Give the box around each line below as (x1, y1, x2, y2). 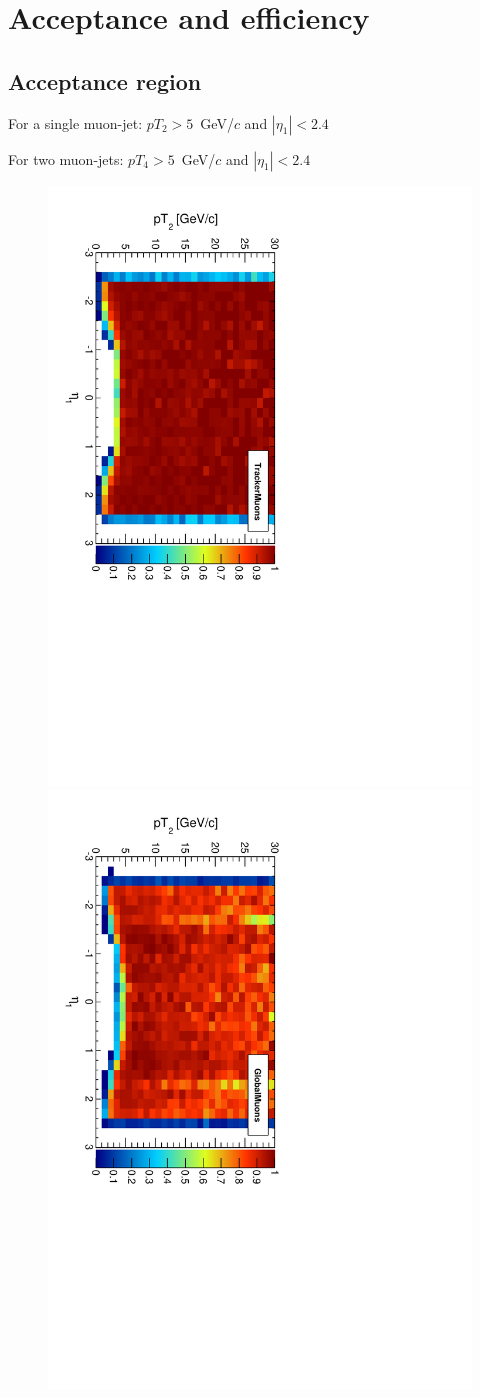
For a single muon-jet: (8, 112, 143, 133)
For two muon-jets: (8, 148, 124, 169)
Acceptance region (8, 65, 202, 96)
